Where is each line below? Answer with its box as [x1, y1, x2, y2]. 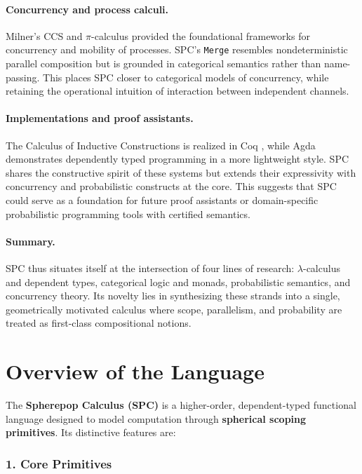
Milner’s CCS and [6, 28, 83, 43]
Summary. [6, 233, 55, 248]
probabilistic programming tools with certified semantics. [6, 206, 250, 221]
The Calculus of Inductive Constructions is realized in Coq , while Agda [6, 137, 316, 152]
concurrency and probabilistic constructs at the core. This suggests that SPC [6, 179, 337, 194]
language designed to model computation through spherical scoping [6, 411, 307, 426]
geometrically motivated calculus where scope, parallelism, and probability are [6, 302, 342, 316]
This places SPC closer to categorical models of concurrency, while [43, 69, 329, 84]
